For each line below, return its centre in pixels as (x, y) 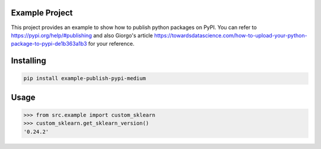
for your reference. (111, 44)
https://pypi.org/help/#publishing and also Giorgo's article (82, 35)
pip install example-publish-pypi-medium (85, 78)
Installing (29, 61)
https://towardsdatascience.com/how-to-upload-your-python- (231, 35)
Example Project (42, 13)
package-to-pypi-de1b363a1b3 (49, 44)
